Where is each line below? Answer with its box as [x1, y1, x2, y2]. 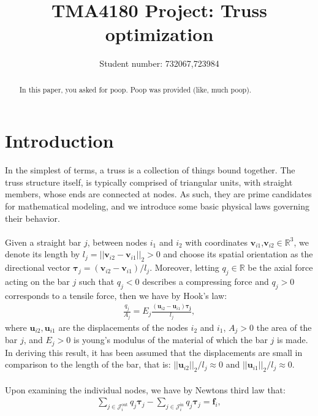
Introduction [5, 128, 114, 153]
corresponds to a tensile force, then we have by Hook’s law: [5, 289, 227, 301]
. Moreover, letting [150, 261, 219, 274]
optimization [105, 21, 214, 47]
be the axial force [248, 261, 313, 274]
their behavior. [5, 211, 60, 224]
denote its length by [5, 248, 80, 260]
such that [78, 275, 115, 288]
